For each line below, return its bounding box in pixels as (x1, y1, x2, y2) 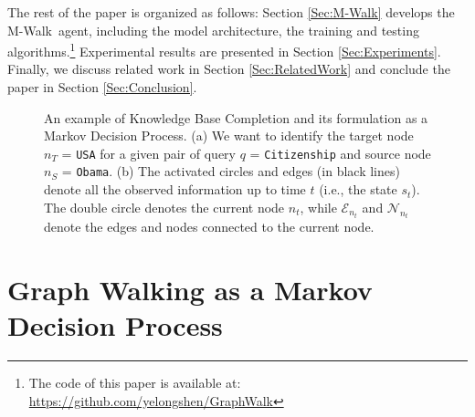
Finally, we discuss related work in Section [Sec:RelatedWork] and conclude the (7, 59, 450, 78)
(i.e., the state (319, 180, 397, 199)
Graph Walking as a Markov (7, 270, 373, 308)
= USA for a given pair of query (61, 143, 236, 162)
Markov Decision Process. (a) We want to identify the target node (44, 126, 414, 145)
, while (300, 197, 337, 216)
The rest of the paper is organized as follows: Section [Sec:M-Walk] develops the (7, 3, 455, 21)
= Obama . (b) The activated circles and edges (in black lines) (61, 162, 400, 181)
